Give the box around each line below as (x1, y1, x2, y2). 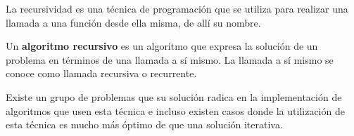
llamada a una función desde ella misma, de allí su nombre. (6, 15, 261, 29)
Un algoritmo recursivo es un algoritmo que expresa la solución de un (6, 39, 318, 53)
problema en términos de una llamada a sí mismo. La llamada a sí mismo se (6, 52, 334, 67)
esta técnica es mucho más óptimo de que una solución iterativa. (6, 117, 283, 132)
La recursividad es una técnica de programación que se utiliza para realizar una (6, 1, 348, 15)
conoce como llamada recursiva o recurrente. (6, 66, 197, 81)
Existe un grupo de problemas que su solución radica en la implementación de (6, 89, 342, 104)
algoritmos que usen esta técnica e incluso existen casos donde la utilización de (6, 103, 345, 118)
